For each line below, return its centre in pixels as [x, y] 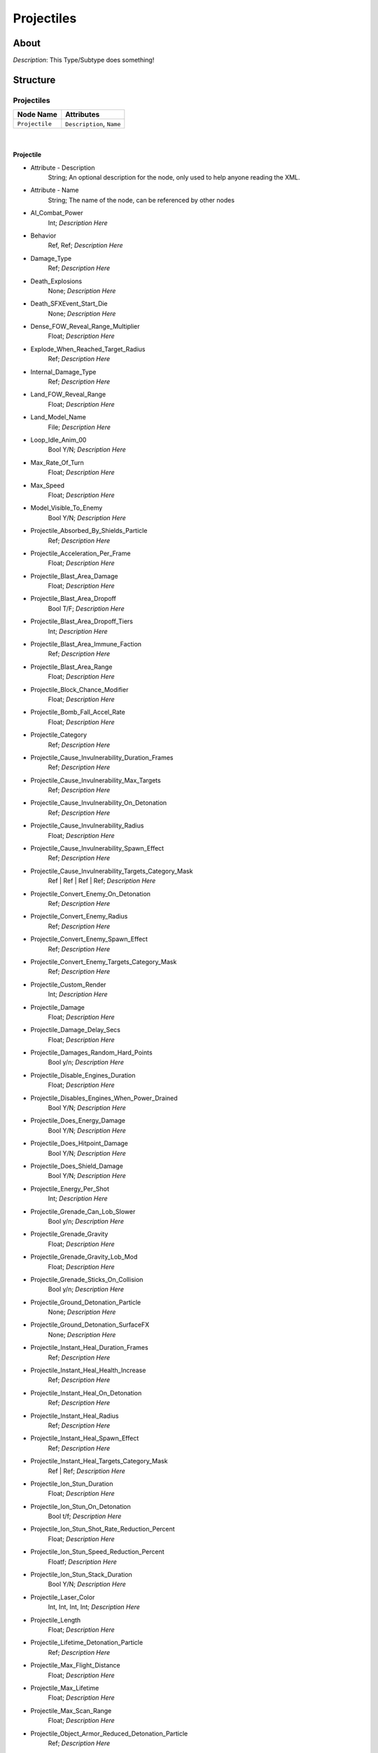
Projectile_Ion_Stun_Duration [72, 1484]
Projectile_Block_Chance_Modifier [79, 689]
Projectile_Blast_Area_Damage [74, 576]
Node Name [37, 114]
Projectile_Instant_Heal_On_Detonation [86, 1393]
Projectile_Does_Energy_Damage [78, 1121]
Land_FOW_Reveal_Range [68, 394]
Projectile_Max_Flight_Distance [75, 1665]
